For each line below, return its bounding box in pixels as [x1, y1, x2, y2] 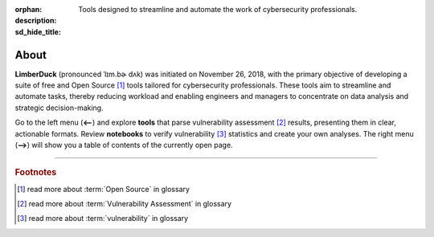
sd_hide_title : [14, 27, 62, 36]
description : [14, 16, 57, 26]
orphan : [14, 5, 43, 14]
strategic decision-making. [14, 103, 104, 112]
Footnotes [14, 167, 57, 178]
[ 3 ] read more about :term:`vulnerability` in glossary [17, 214, 189, 223]
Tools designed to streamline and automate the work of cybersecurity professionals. [78, 5, 358, 14]
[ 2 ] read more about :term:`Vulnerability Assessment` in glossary [17, 199, 232, 209]
